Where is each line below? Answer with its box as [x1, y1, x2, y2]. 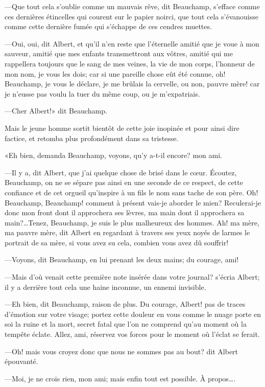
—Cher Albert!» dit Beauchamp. [5, 105, 107, 116]
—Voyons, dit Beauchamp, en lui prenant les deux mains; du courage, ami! [5, 254, 239, 265]
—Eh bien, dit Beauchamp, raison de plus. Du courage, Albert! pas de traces [5, 299, 246, 309]
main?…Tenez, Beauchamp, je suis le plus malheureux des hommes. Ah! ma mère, [5, 217, 259, 227]
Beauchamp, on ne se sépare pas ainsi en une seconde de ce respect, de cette [5, 177, 243, 188]
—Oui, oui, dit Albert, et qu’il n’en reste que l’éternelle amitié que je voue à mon [5, 38, 259, 49]
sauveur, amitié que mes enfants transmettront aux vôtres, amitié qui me [5, 48, 233, 59]
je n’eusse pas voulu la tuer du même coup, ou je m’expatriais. [5, 88, 200, 99]
